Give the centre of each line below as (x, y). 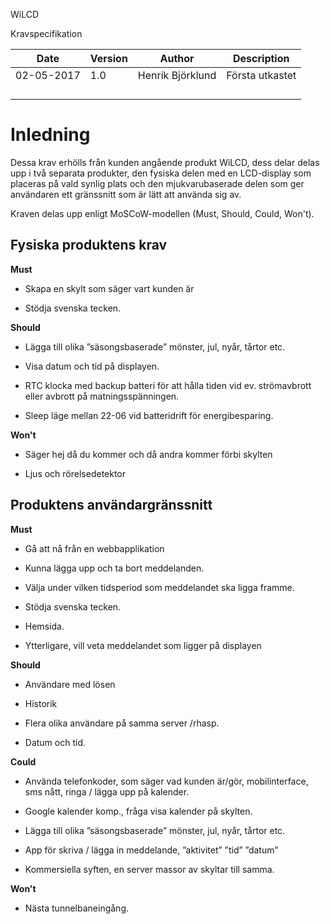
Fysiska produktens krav (89, 245)
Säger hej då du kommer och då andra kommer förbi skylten (148, 454)
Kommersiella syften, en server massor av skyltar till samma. (149, 869)
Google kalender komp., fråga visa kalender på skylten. (138, 811)
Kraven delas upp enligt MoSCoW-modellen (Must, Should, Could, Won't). (162, 213)
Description (261, 58)
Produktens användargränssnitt (111, 505)
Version (108, 58)
